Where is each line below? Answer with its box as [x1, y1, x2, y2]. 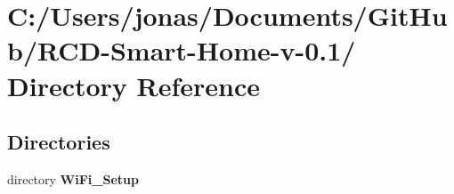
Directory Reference [7, 67, 261, 103]
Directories [7, 128, 110, 156]
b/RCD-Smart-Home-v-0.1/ [7, 32, 356, 69]
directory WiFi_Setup [7, 169, 139, 188]
